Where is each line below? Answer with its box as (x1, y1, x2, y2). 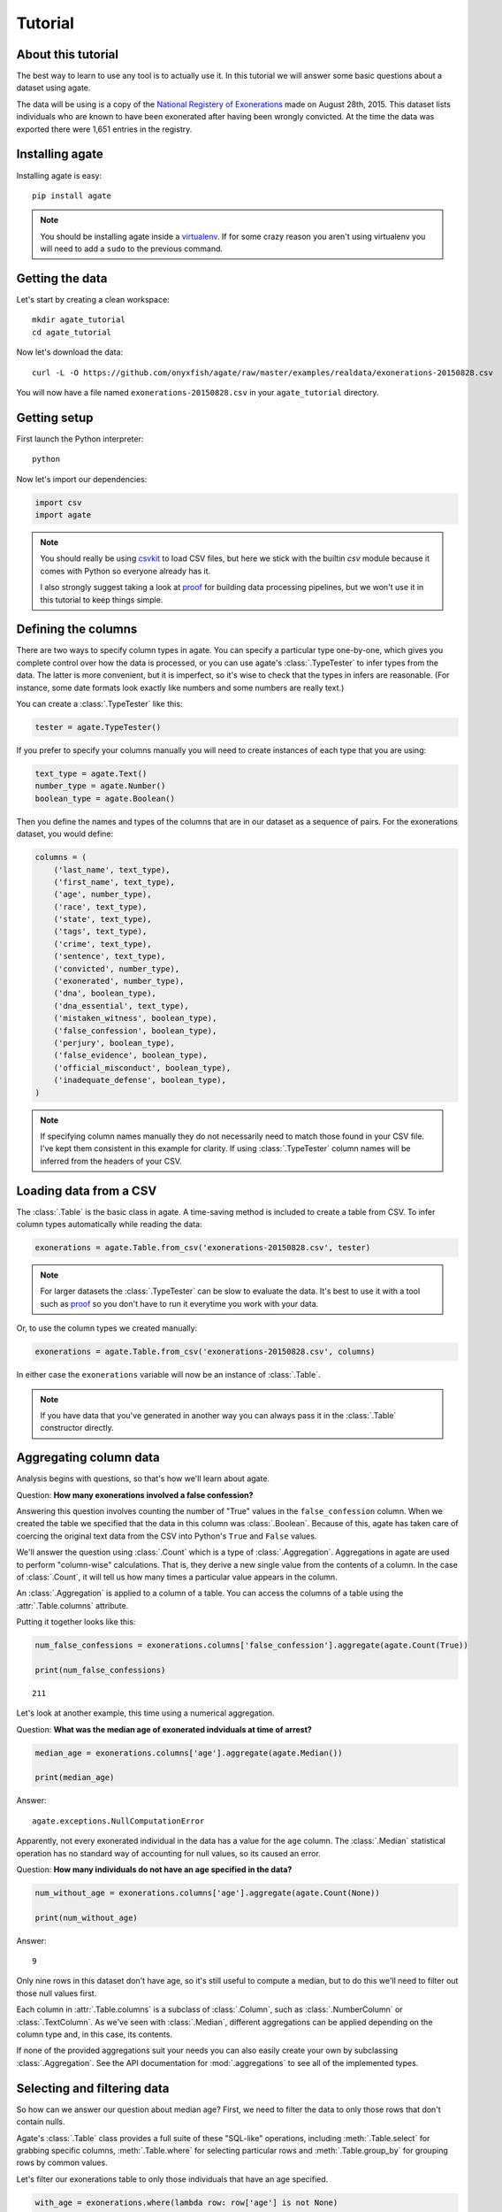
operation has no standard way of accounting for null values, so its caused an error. (16, 1847, 322, 1858)
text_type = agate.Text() (34, 768, 148, 779)
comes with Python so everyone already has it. (40, 565, 211, 576)
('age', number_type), (53, 889, 152, 900)
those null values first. (16, 1987, 97, 1999)
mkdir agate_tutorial (32, 315, 125, 325)
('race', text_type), (53, 902, 148, 911)
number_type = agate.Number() (34, 781, 166, 791)
